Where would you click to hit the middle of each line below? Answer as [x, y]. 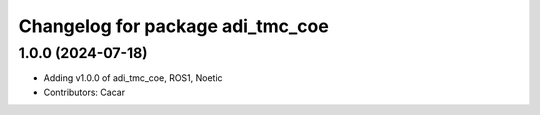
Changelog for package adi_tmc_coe [173, 26]
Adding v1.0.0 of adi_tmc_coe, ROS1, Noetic [133, 78]
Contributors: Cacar [84, 92]
